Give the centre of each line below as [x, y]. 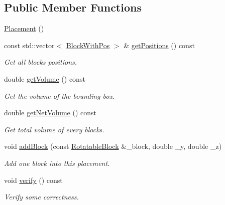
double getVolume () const [45, 78]
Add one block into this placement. [57, 163]
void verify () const [33, 180]
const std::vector [29, 45]
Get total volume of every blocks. [54, 129]
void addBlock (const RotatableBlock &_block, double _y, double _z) [113, 146]
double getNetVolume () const [50, 113]
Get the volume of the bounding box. [60, 95]
